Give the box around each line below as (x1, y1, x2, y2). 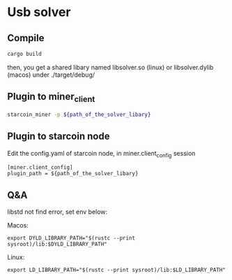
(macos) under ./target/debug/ (7, 71, 95, 79)
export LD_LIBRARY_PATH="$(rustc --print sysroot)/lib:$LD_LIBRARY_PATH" (7, 267, 226, 274)
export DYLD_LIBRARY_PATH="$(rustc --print (7, 235, 136, 242)
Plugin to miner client (7, 91, 95, 105)
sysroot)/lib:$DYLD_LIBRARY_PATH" (7, 241, 108, 248)
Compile (7, 32, 45, 44)
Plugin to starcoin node (7, 131, 110, 142)
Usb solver (7, 4, 71, 20)
